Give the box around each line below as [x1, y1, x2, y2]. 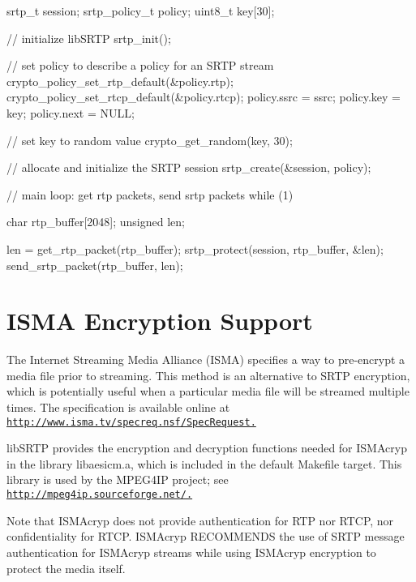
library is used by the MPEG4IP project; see [6, 471, 229, 488]
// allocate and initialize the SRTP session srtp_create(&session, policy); [6, 159, 371, 176]
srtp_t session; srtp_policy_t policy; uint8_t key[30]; [6, 2, 275, 19]
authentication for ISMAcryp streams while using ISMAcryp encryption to [6, 543, 376, 560]
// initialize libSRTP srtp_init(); [6, 29, 171, 46]
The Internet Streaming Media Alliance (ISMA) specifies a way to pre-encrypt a [6, 351, 405, 368]
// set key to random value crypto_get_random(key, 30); [6, 131, 293, 148]
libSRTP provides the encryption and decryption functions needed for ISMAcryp [6, 439, 407, 456]
